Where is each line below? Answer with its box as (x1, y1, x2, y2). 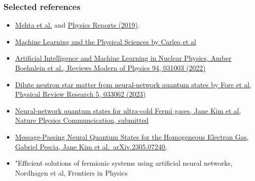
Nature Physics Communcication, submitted (15, 115, 149, 125)
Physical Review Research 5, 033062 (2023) (15, 89, 146, 99)
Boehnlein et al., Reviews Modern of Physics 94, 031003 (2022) (15, 63, 206, 72)
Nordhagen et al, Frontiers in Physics (15, 167, 128, 178)
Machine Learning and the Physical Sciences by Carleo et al (15, 36, 196, 46)
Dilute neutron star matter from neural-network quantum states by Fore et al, (15, 79, 252, 89)
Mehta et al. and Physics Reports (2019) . (15, 20, 140, 30)
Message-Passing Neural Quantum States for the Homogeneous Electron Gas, (15, 131, 249, 142)
